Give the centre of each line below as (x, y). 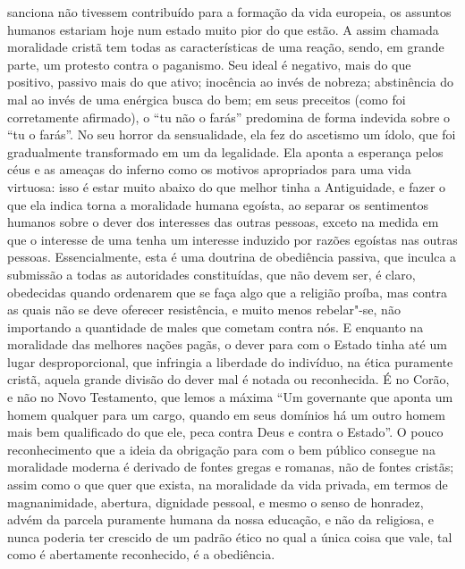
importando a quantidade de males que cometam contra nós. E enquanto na (216, 326)
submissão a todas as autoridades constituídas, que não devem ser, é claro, (211, 274)
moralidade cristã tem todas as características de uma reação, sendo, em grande (226, 47)
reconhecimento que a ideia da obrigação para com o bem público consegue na (221, 449)
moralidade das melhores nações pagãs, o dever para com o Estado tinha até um (227, 344)
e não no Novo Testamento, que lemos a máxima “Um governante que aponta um (230, 397)
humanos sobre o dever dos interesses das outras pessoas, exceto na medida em (223, 222)
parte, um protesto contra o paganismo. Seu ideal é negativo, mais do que (209, 64)
